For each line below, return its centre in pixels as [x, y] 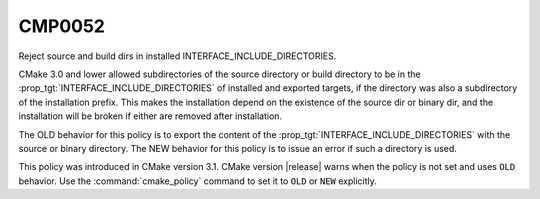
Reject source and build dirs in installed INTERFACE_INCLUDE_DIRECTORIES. [177, 56]
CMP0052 [61, 26]
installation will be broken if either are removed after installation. [150, 116]
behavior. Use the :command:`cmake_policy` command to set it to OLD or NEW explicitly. [197, 181]
